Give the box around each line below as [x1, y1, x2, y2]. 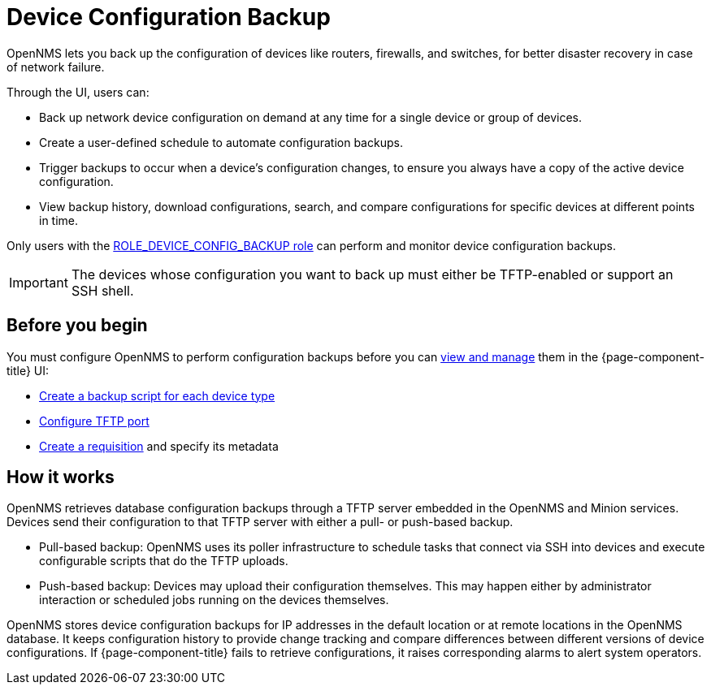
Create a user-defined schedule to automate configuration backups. [39, 135, 403, 149]
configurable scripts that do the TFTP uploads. [39, 554, 288, 568]
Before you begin [7, 315, 148, 336]
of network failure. [7, 59, 105, 74]
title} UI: [7, 363, 50, 378]
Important [9, 274, 68, 291]
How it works [7, 467, 115, 488]
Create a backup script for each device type [39, 388, 275, 403]
